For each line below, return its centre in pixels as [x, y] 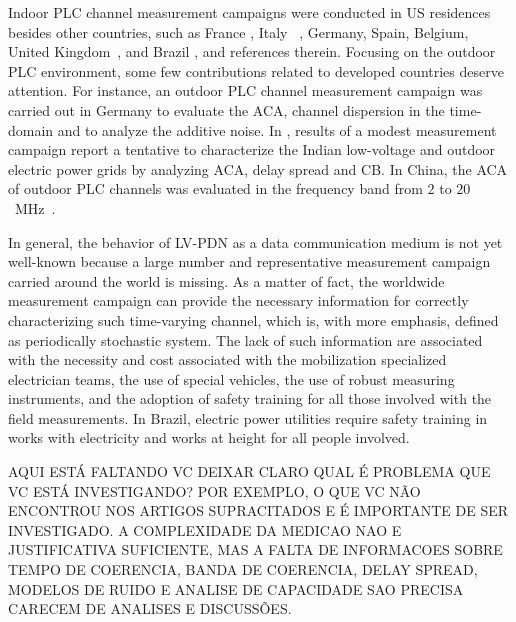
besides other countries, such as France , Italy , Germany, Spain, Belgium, [238, 31]
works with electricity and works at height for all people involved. [209, 437]
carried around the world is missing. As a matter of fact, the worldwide [226, 280]
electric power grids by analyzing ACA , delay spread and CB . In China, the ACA [258, 168]
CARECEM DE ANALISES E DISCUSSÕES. [150, 608]
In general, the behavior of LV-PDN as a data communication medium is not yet [255, 241]
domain [31, 129]
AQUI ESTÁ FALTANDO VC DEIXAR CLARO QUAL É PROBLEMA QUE [249, 471]
